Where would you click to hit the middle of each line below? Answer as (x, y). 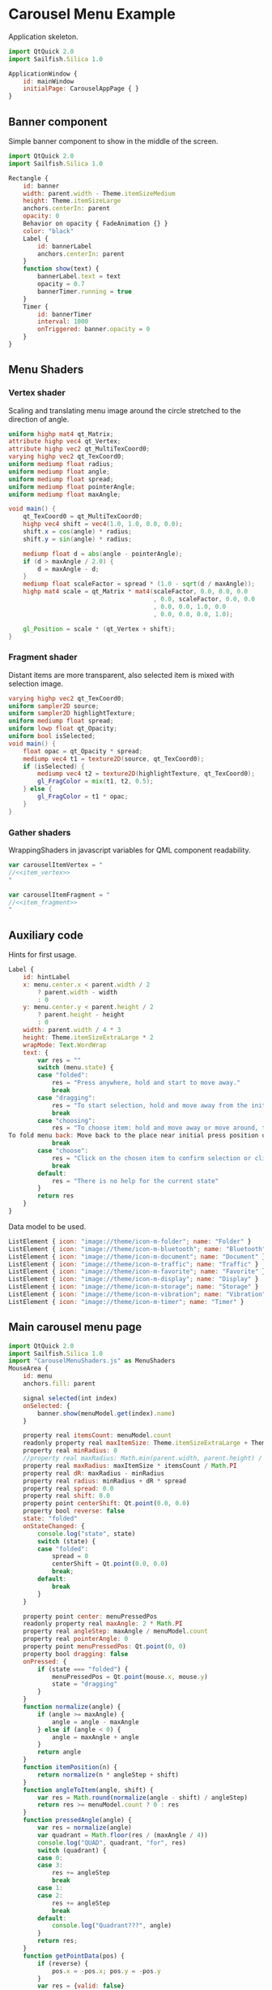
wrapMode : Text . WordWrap (65, 1045)
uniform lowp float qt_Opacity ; (63, 729)
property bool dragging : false (76, 1654)
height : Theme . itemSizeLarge (72, 201)
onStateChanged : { (54, 1526)
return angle (59, 1752)
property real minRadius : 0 (70, 1451)
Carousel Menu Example (92, 14)
